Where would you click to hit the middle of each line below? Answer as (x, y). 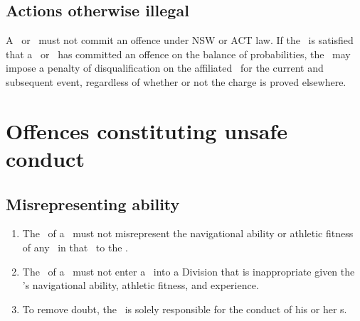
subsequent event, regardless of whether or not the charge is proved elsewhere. (176, 81)
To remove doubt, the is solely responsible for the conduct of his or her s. (185, 309)
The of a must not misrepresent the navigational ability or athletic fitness (188, 233)
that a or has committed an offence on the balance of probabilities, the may (178, 54)
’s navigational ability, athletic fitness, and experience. (141, 285)
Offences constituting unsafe (147, 130)
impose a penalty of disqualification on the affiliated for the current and (165, 68)
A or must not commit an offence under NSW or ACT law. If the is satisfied (180, 40)
